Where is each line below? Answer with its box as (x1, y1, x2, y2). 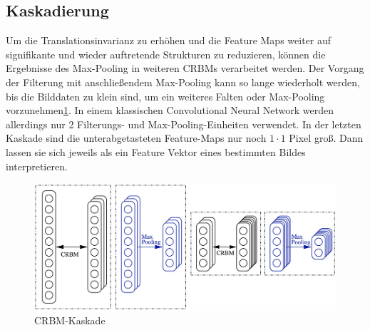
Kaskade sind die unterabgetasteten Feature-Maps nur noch (6, 130, 267, 145)
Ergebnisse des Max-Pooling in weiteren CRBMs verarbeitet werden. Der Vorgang (6, 61, 364, 76)
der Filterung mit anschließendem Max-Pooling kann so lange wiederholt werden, (6, 74, 360, 89)
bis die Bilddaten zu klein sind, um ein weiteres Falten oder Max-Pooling (6, 88, 325, 103)
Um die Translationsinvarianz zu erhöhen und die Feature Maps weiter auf (6, 33, 332, 48)
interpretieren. (6, 158, 68, 173)
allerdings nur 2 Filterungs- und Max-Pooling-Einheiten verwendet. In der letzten (6, 116, 361, 131)
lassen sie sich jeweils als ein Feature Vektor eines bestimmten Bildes (6, 144, 306, 159)
